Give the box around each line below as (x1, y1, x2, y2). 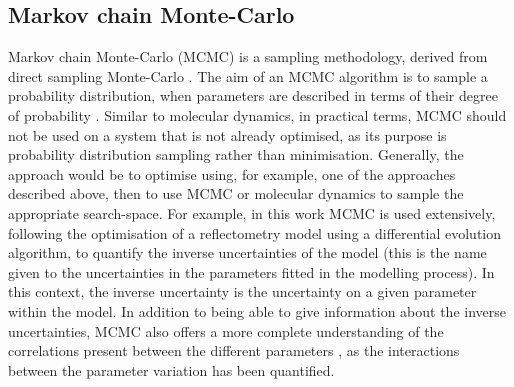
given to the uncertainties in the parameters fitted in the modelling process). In (8, 261, 495, 282)
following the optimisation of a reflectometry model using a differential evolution (8, 222, 502, 243)
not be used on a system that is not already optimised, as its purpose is (8, 124, 447, 145)
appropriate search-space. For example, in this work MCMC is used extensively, (8, 202, 496, 223)
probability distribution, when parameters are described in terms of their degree (8, 85, 498, 106)
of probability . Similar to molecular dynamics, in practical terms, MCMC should (8, 104, 507, 125)
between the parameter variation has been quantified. (8, 359, 335, 380)
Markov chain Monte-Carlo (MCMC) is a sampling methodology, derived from (8, 46, 488, 67)
